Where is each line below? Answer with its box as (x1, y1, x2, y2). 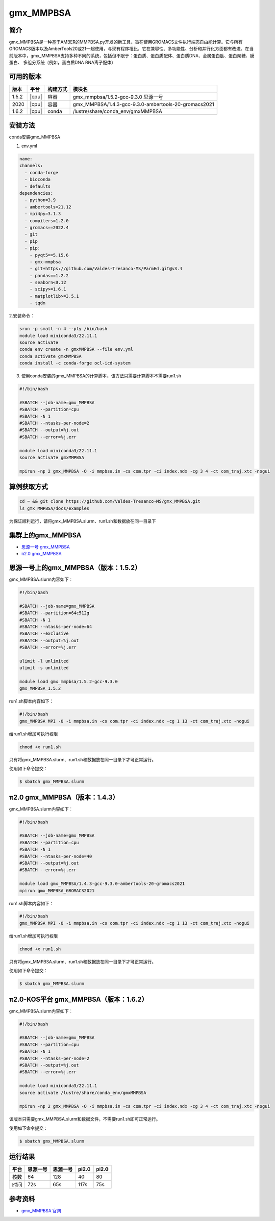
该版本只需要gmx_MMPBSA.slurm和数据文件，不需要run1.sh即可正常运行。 (9, 1116, 160, 1122)
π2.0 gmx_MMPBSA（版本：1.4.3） (9, 793, 119, 802)
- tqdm (29, 300, 46, 306)
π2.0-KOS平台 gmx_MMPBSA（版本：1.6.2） (9, 995, 148, 1003)
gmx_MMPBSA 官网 (21, 1207, 61, 1214)
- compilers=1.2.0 (25, 218, 69, 223)
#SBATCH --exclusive (19, 631, 69, 636)
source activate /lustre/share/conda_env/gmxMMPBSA (19, 1090, 147, 1095)
